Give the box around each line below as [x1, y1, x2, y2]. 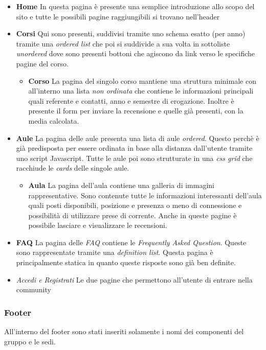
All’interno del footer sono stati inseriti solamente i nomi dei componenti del [4, 326, 244, 337]
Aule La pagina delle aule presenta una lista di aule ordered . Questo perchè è [16, 132, 259, 143]
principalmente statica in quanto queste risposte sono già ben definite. [16, 257, 236, 268]
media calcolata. [28, 115, 79, 126]
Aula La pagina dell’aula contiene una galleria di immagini [28, 179, 214, 190]
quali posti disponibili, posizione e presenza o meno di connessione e [28, 200, 242, 211]
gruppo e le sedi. [4, 336, 56, 346]
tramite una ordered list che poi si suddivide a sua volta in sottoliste [16, 38, 230, 49]
